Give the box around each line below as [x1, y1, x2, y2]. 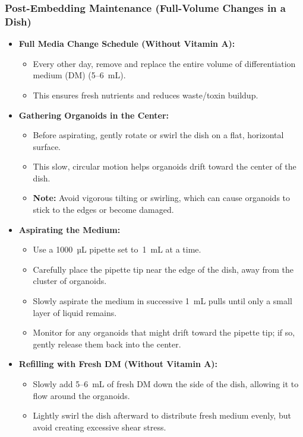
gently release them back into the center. [33, 337, 181, 350]
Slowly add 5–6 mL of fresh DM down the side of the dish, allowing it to [33, 378, 299, 390]
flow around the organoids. [33, 389, 130, 401]
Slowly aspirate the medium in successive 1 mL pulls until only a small [33, 295, 292, 307]
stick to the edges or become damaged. [33, 203, 174, 216]
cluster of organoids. [33, 275, 107, 287]
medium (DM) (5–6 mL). [33, 69, 126, 81]
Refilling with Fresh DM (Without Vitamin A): [18, 358, 218, 370]
